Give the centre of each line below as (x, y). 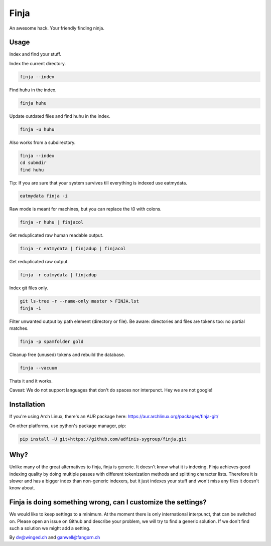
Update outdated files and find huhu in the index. (60, 116)
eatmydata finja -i (44, 196)
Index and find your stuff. (35, 54)
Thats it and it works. (31, 381)
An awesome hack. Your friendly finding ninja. (57, 28)
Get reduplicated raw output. (39, 262)
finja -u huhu (37, 129)
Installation (27, 404)
